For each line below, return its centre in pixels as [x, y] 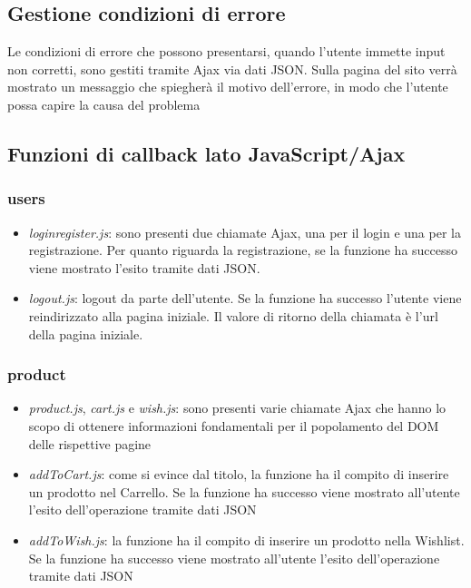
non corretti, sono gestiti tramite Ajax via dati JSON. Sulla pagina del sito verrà [232, 69]
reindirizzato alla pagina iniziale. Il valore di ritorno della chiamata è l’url [233, 315]
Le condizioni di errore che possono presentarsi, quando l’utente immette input [226, 51]
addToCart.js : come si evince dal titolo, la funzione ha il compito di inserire [239, 474]
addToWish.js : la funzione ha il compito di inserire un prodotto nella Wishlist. [246, 539]
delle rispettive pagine [90, 443]
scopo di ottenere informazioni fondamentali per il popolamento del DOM [234, 425]
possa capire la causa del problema [104, 104]
